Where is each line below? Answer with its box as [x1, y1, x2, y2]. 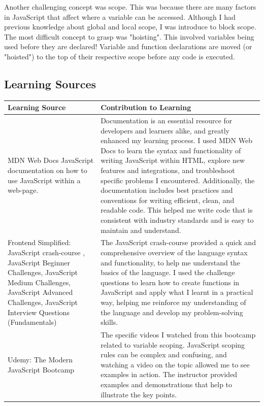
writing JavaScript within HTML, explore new [101, 155, 245, 165]
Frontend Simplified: [8, 237, 71, 248]
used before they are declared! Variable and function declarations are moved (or [4, 41, 252, 52]
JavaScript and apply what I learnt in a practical [101, 287, 253, 297]
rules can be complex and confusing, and [101, 349, 227, 360]
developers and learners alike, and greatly [101, 125, 230, 136]
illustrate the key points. [101, 389, 177, 399]
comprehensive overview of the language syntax [101, 247, 248, 258]
